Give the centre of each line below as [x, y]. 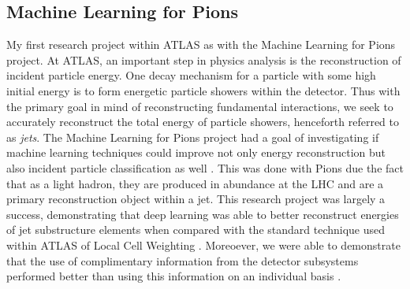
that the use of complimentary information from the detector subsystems [183, 260]
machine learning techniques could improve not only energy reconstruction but [196, 152]
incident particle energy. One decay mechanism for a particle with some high [191, 75]
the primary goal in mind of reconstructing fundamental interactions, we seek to [200, 106]
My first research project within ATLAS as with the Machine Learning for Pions [201, 44]
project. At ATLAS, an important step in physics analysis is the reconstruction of [204, 59]
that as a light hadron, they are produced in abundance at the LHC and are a [195, 183]
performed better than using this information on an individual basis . [174, 276]
